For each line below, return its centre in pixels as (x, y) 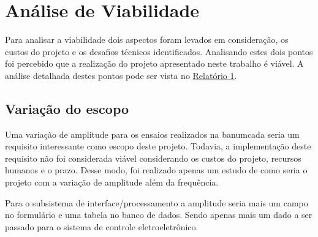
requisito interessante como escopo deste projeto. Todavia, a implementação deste (158, 146)
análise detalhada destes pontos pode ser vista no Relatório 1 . (121, 75)
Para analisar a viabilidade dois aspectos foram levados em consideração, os (147, 39)
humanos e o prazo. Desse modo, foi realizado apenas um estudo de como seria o (156, 170)
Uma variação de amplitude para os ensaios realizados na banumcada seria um (152, 134)
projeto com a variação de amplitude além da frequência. (112, 182)
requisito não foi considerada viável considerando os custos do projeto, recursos (153, 158)
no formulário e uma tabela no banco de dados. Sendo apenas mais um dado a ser (159, 215)
